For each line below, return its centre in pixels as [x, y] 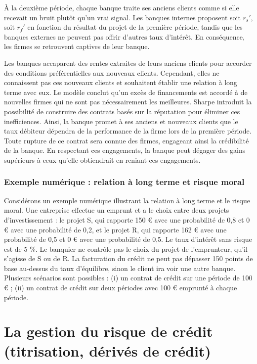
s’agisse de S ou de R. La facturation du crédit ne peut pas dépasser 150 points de [128, 258]
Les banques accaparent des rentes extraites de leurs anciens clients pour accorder [128, 63]
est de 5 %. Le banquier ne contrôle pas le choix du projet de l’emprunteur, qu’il [126, 249]
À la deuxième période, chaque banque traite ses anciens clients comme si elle [122, 7]
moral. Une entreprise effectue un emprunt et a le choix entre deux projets [117, 210]
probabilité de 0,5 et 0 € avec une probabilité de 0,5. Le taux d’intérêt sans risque [128, 239]
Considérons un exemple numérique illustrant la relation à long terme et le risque [127, 200]
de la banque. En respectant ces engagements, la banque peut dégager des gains [125, 150]
